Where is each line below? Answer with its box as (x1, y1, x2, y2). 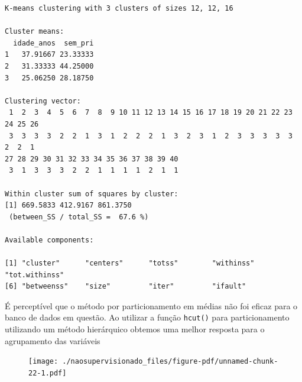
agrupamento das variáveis (5, 334, 100, 347)
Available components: (5, 235, 94, 244)
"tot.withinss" (5, 270, 64, 279)
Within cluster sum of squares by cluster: (5, 189, 178, 198)
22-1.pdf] (28, 368, 67, 377)
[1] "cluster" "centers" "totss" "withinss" (5, 259, 255, 268)
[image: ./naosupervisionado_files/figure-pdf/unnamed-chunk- (28, 357, 278, 366)
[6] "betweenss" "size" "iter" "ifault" (5, 282, 246, 291)
